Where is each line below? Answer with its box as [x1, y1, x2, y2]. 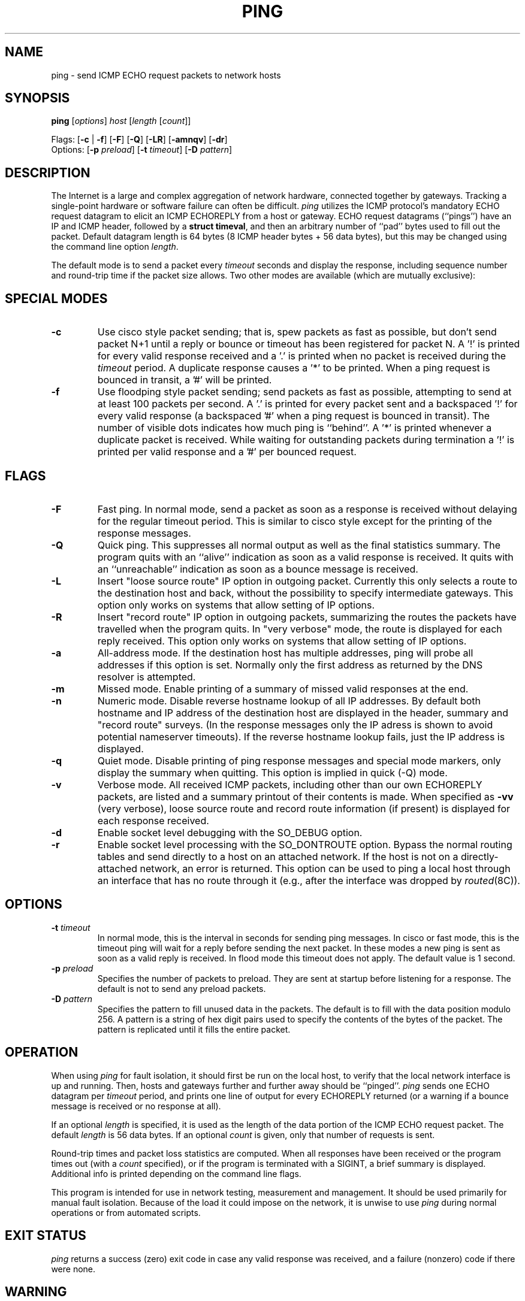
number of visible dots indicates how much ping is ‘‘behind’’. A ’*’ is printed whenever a [97, 422, 492, 434]
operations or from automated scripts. [51, 1207, 201, 1218]
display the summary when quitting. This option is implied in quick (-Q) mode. [97, 766, 448, 779]
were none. [51, 1263, 96, 1274]
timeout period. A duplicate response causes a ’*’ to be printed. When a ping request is [97, 362, 490, 374]
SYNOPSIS [5, 90, 70, 106]
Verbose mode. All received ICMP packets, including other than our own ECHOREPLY [97, 778, 482, 791]
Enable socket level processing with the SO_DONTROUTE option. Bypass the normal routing [97, 838, 512, 851]
